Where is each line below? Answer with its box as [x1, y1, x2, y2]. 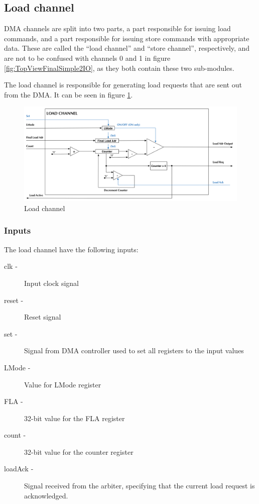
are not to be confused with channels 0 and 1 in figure [4, 52, 171, 63]
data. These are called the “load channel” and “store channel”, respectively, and [4, 43, 250, 53]
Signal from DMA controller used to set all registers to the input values [24, 345, 244, 356]
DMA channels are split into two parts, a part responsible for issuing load [4, 23, 231, 34]
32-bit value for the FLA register [24, 413, 125, 423]
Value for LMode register [24, 379, 101, 389]
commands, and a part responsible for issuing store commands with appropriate [4, 33, 249, 43]
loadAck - [4, 463, 34, 474]
